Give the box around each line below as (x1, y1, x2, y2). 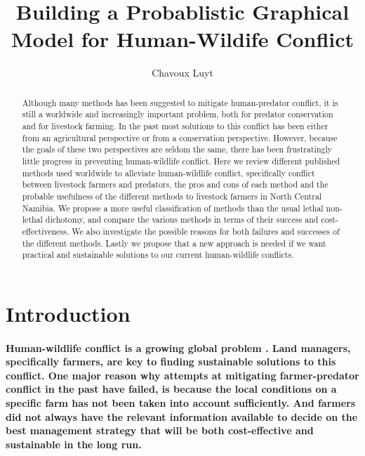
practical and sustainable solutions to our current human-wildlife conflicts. (22, 249, 294, 261)
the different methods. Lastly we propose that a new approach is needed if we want (22, 237, 326, 249)
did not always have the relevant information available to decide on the (6, 409, 358, 424)
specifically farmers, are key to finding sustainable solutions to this (6, 354, 336, 369)
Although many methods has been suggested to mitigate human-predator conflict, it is (22, 96, 338, 108)
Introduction (6, 299, 131, 327)
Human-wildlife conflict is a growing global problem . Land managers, (6, 340, 351, 355)
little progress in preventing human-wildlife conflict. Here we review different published (22, 155, 340, 167)
